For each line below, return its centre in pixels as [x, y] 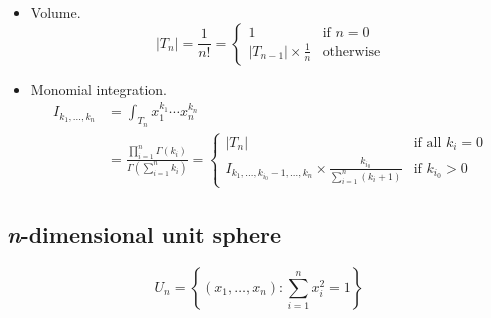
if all [427, 142]
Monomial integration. [98, 88]
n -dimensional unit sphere [144, 234]
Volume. [55, 12]
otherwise [351, 51]
